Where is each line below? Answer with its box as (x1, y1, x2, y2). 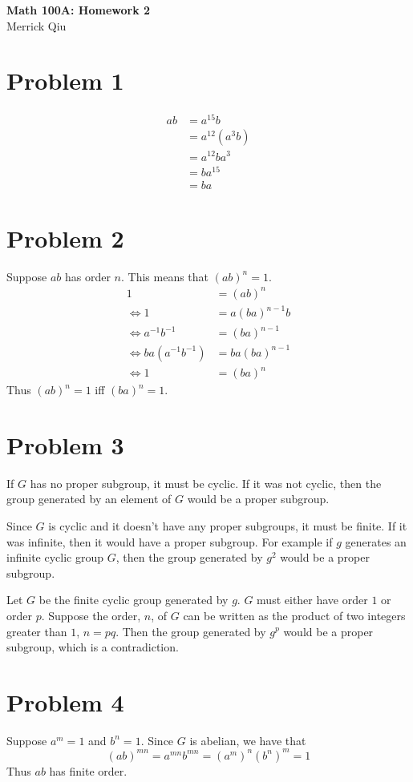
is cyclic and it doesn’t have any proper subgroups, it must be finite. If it (48, 517, 407, 534)
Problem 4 (6, 685, 124, 718)
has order (65, 268, 111, 284)
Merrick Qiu (6, 17, 67, 34)
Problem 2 (6, 221, 124, 254)
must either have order (257, 591, 368, 608)
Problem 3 (6, 428, 124, 461)
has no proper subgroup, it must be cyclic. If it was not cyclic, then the (30, 474, 382, 491)
